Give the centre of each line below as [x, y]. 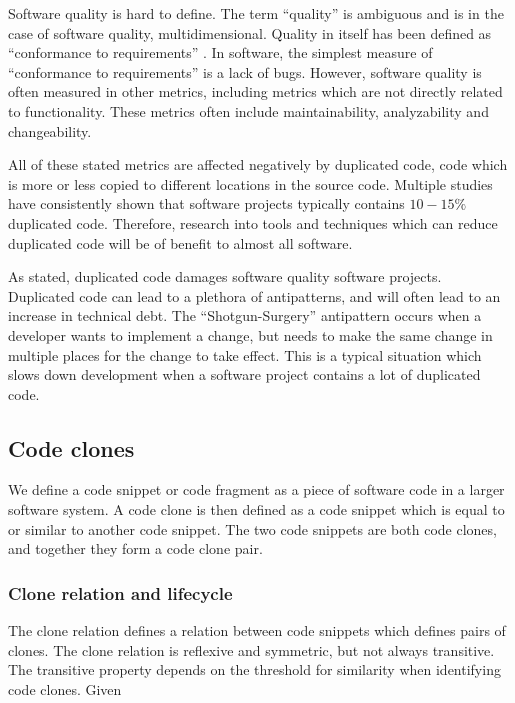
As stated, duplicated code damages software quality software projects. [225, 276]
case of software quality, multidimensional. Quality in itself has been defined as [250, 32]
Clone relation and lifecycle [120, 592]
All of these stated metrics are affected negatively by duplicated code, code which [258, 164]
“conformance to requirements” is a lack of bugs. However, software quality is [245, 71]
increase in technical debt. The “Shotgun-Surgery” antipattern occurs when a [245, 315]
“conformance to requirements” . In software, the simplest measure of [220, 52]
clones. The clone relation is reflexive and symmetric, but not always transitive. [251, 649]
